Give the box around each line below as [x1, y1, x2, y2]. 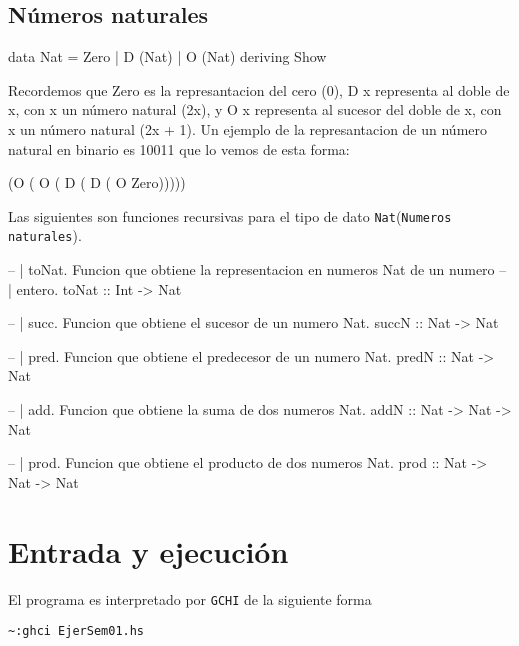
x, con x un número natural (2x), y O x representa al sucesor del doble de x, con [8, 99, 502, 120]
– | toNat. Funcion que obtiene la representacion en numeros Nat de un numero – [8, 259, 507, 280]
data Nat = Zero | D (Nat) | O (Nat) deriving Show [8, 46, 327, 67]
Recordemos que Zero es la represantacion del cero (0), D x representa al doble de [8, 79, 510, 100]
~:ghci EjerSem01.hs [8, 624, 145, 639]
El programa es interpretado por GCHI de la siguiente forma [8, 588, 372, 609]
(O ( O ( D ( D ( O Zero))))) [8, 172, 186, 193]
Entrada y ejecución [8, 530, 289, 571]
